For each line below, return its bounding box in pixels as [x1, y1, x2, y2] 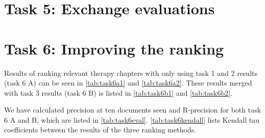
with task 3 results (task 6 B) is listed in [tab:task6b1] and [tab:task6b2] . [4, 87, 232, 98]
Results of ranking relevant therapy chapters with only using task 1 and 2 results [4, 67, 257, 78]
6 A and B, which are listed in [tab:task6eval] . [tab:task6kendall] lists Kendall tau [4, 114, 260, 125]
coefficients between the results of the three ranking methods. [4, 124, 197, 135]
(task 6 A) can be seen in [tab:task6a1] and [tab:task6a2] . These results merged [4, 77, 252, 88]
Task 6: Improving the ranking [4, 38, 224, 59]
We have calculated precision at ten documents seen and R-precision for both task [4, 104, 261, 115]
